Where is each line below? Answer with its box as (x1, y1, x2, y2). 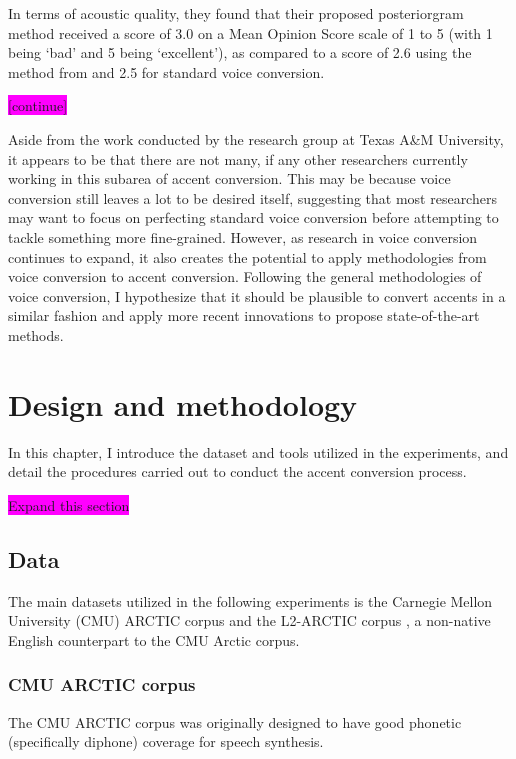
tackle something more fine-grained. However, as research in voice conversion (8, 226, 478, 247)
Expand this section (8, 494, 130, 515)
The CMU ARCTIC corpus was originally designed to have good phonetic (8, 711, 462, 732)
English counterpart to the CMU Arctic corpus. (8, 629, 300, 650)
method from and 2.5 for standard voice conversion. (8, 61, 325, 82)
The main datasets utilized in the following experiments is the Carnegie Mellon (8, 590, 493, 611)
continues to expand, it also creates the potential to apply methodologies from (8, 246, 487, 267)
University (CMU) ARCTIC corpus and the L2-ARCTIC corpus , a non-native (8, 610, 491, 631)
